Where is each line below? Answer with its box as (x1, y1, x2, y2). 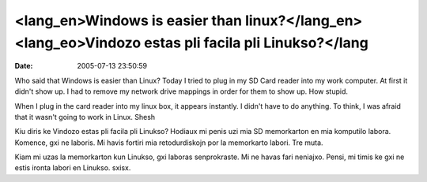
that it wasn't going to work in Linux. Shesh (14, 112, 156, 121)
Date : (14, 61, 33, 71)
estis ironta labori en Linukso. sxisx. (14, 163, 131, 173)
